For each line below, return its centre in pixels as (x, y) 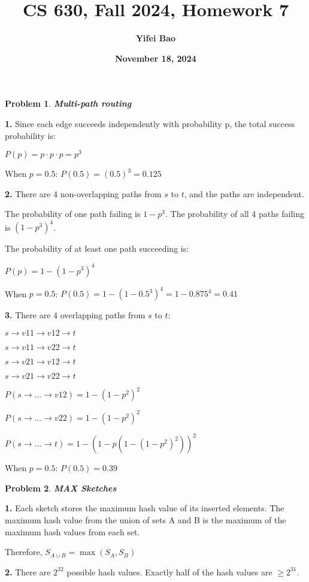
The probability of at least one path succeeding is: (97, 248)
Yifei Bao (156, 38)
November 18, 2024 (156, 58)
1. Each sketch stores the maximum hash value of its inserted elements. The (145, 508)
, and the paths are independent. (244, 193)
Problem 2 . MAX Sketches (61, 488)
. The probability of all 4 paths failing (235, 214)
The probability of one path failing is (73, 214)
